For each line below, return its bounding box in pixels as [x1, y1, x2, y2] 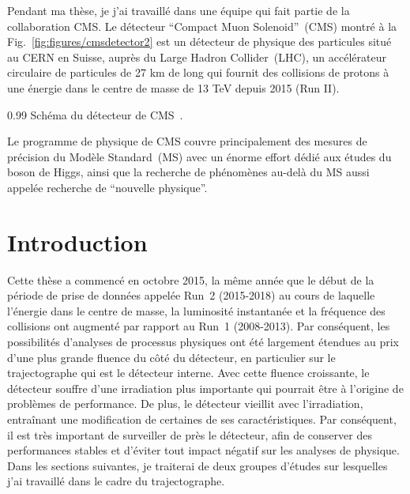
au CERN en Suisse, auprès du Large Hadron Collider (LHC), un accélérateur [7, 48, 386, 65]
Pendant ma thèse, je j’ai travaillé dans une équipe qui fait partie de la [7, 2, 350, 18]
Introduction [7, 225, 148, 258]
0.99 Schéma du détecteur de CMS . [7, 106, 183, 123]
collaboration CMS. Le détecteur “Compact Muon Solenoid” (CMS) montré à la [7, 17, 397, 34]
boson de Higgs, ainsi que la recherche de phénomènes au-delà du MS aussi [7, 164, 370, 180]
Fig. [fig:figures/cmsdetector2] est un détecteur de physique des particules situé [7, 33, 392, 50]
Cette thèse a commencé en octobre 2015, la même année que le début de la [7, 271, 374, 288]
